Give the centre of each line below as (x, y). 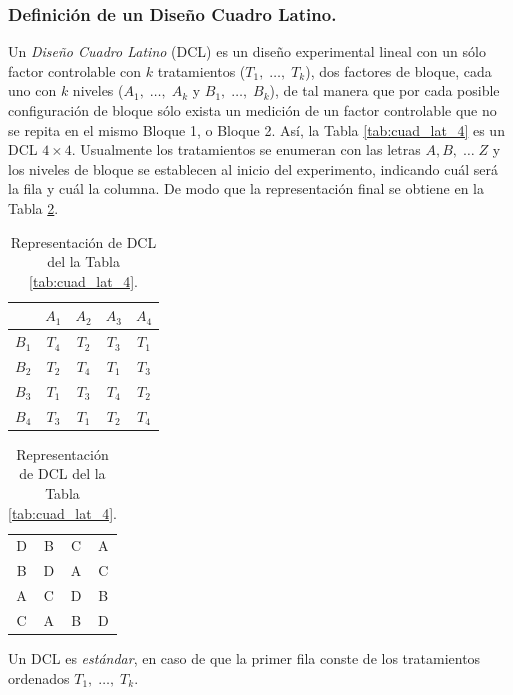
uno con (32, 90)
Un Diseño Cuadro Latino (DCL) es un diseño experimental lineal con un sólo (247, 51)
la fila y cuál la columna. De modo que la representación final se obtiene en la (246, 188)
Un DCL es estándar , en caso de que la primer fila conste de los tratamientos (244, 658)
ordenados (39, 677)
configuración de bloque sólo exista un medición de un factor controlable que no (252, 110)
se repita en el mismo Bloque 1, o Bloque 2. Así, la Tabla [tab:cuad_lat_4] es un (256, 129)
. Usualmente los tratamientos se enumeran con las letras (246, 149)
